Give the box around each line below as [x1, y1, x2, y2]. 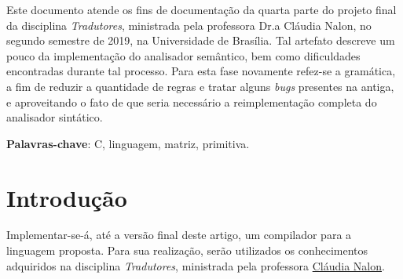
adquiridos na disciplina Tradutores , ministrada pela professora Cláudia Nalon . [6, 257, 385, 274]
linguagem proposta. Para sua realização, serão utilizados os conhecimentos [6, 242, 368, 259]
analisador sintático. [6, 109, 103, 125]
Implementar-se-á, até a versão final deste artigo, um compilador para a [6, 226, 352, 243]
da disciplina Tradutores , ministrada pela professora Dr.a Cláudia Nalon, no [6, 16, 372, 33]
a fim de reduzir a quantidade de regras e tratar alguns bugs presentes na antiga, [6, 78, 394, 94]
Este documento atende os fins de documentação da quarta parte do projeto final [6, 2, 397, 17]
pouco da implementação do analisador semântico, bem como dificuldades [6, 47, 361, 63]
